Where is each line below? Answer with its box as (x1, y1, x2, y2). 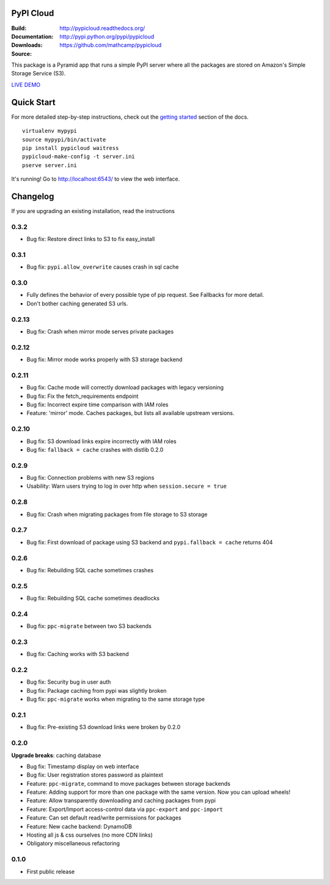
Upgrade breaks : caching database (11, 752, 101, 759)
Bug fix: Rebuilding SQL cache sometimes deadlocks (26, 594, 160, 602)
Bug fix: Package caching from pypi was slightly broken (26, 687, 167, 694)
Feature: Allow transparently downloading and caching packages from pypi (26, 797, 216, 804)
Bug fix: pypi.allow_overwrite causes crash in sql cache (26, 263, 179, 271)
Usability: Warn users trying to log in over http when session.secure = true (26, 482, 227, 490)
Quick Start (11, 97, 56, 107)
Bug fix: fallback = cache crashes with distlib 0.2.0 (26, 446, 164, 453)
